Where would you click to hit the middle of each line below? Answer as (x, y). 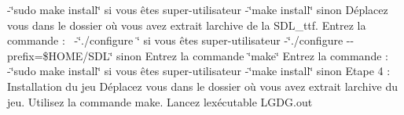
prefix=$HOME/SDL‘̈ (60, 55)
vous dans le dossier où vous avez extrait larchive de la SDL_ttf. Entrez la (187, 25)
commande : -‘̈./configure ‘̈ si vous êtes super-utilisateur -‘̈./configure (175, 40)
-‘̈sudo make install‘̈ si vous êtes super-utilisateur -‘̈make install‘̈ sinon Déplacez (198, 9)
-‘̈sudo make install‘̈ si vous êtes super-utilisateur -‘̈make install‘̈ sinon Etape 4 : (199, 71)
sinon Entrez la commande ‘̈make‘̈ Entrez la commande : (252, 55)
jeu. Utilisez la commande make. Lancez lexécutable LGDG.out (160, 101)
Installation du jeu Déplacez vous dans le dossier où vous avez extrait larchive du (202, 86)
